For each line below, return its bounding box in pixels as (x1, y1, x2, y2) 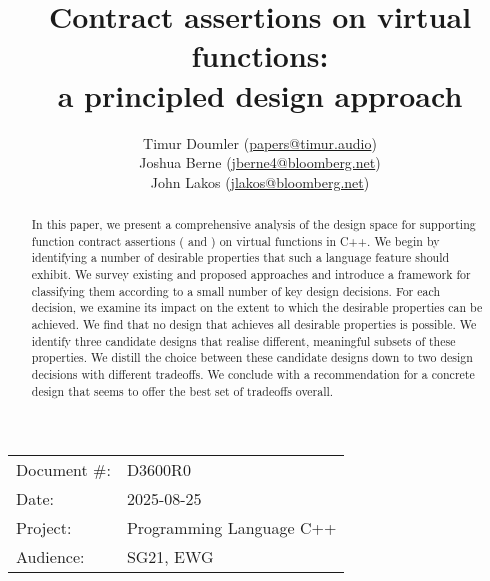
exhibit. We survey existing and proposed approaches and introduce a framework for (31, 266, 471, 283)
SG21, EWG (126, 545, 214, 569)
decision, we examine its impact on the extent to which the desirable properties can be (31, 299, 483, 316)
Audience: (16, 545, 85, 569)
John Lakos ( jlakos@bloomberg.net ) (150, 171, 370, 192)
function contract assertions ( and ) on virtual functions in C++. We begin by (31, 232, 440, 249)
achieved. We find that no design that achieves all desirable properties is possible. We (31, 316, 477, 333)
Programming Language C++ (126, 516, 337, 540)
